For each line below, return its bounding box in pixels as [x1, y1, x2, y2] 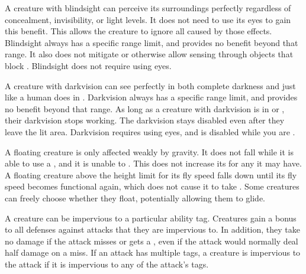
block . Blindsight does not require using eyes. [5, 59, 172, 71]
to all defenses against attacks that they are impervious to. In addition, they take [5, 223, 301, 236]
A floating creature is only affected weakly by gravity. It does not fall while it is [5, 145, 294, 158]
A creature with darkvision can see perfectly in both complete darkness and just [5, 79, 296, 92]
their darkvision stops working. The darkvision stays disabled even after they [5, 114, 285, 126]
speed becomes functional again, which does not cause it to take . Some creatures [5, 180, 299, 193]
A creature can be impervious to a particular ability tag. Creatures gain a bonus [5, 211, 297, 224]
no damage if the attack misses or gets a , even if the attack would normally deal [5, 234, 298, 247]
